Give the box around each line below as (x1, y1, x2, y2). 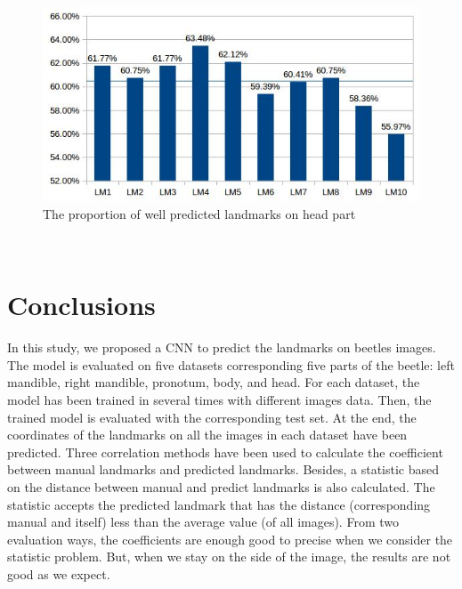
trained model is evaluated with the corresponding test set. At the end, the (7, 407, 417, 426)
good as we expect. (7, 565, 110, 584)
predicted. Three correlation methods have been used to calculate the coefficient (7, 442, 443, 461)
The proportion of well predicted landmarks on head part (43, 204, 356, 222)
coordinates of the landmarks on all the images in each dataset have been (7, 425, 408, 444)
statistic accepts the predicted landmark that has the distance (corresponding (7, 495, 431, 513)
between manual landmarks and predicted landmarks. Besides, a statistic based (7, 460, 439, 479)
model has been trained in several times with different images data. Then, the (7, 391, 432, 409)
